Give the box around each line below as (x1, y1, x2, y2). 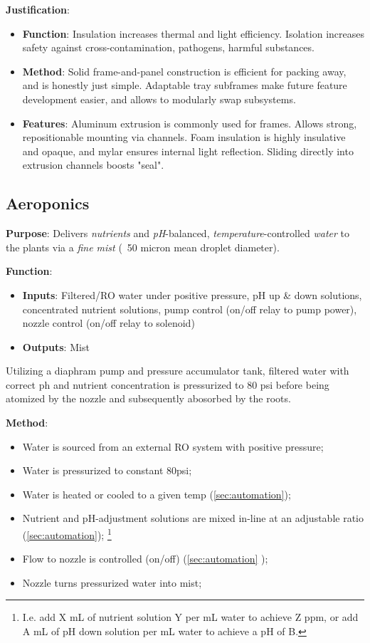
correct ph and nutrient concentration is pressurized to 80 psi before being (6, 377, 329, 392)
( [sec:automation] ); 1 (22, 526, 112, 542)
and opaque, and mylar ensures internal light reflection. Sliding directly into (22, 143, 354, 158)
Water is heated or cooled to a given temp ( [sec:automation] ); (22, 486, 291, 501)
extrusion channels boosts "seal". (22, 157, 164, 172)
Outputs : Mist (22, 339, 90, 354)
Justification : (6, 2, 70, 16)
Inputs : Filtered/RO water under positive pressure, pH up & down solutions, (22, 287, 362, 302)
